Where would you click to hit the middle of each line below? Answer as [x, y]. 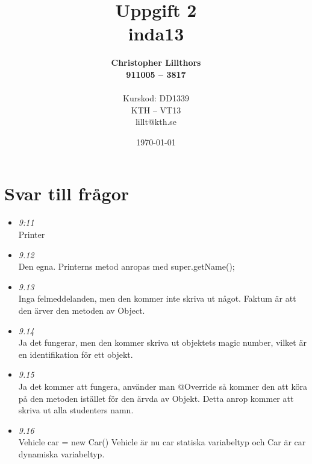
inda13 [156, 33]
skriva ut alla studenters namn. [76, 410]
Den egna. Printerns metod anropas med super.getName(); [126, 266]
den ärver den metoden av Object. [82, 310]
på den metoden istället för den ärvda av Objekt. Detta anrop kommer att [156, 398]
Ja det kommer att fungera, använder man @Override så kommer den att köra [163, 386]
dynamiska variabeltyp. [61, 453]
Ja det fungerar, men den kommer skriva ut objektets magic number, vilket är [162, 342]
